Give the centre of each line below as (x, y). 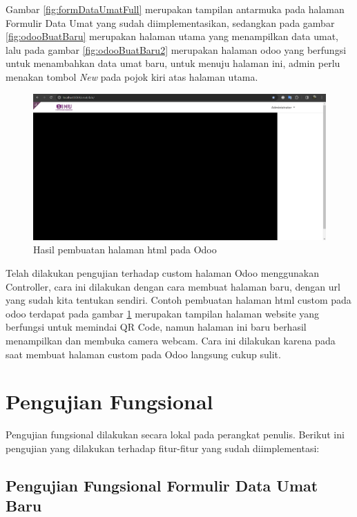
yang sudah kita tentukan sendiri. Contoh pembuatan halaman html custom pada (178, 300)
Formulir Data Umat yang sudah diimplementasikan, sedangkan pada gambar (170, 22)
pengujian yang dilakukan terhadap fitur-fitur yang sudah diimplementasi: (163, 448)
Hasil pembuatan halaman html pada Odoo (125, 250)
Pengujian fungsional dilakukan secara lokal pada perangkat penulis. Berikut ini (175, 435)
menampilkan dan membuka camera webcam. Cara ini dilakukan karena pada (171, 340)
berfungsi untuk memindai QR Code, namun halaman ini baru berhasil (156, 327)
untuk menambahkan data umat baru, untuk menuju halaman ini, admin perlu (173, 63)
